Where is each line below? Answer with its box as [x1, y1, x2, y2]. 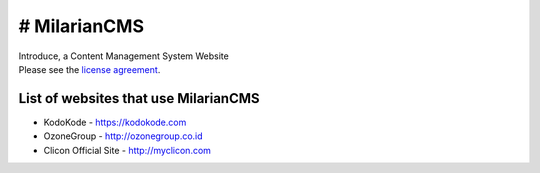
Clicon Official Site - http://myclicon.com [43, 144, 212, 156]
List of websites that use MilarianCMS [18, 90, 260, 107]
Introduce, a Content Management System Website [18, 50, 229, 62]
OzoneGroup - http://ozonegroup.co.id [43, 130, 204, 142]
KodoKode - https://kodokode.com [43, 116, 187, 128]
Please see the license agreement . [18, 63, 161, 75]
